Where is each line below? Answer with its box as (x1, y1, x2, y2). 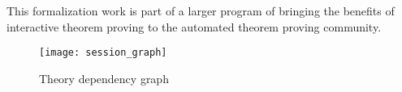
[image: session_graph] (39, 47, 167, 59)
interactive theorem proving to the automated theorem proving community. (6, 18, 382, 35)
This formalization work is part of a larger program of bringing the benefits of (6, 2, 395, 19)
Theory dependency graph (39, 69, 169, 86)
